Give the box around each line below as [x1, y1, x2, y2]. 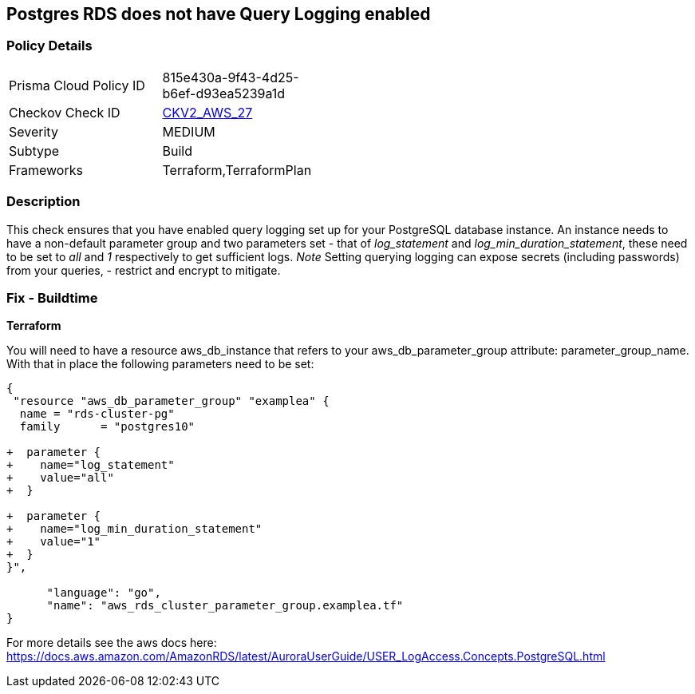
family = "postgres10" [19, 420, 195, 434]
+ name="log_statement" [6, 458, 175, 472]
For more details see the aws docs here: [6, 636, 217, 650]
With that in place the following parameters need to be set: [6, 357, 314, 371]
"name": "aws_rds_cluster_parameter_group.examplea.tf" [46, 599, 404, 613]
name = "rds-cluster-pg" [19, 407, 175, 421]
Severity [9, 123, 58, 140]
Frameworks [9, 161, 83, 178]
